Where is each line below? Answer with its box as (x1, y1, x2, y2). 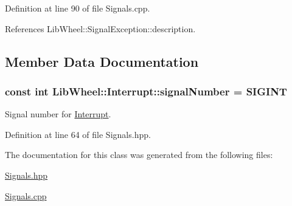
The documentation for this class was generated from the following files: (5, 148, 273, 161)
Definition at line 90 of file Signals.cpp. (5, 2, 150, 14)
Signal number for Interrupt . (5, 108, 111, 120)
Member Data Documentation (5, 52, 199, 70)
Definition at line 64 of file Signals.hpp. (5, 128, 151, 140)
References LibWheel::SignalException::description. (5, 22, 196, 35)
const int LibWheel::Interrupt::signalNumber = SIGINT (5, 83, 287, 98)
